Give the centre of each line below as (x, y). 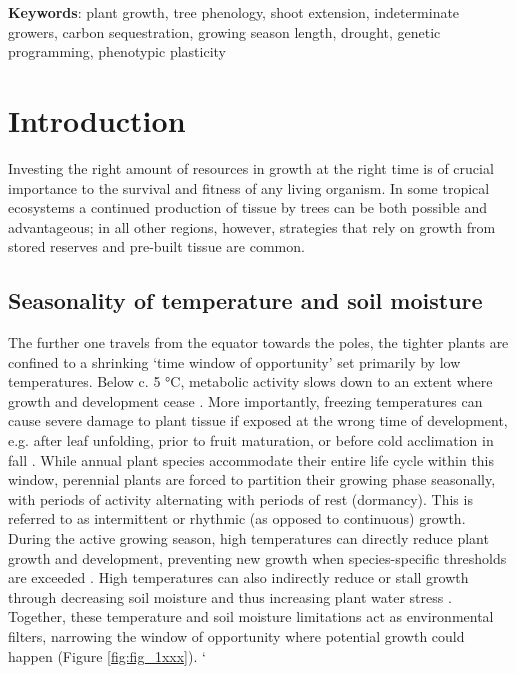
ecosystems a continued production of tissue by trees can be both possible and (248, 207)
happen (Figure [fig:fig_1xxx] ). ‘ (107, 655)
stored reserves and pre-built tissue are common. (156, 246)
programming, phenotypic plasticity (117, 51)
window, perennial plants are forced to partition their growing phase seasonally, (252, 479)
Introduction (97, 119)
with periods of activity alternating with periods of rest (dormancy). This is (240, 498)
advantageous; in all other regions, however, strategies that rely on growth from (252, 226)
